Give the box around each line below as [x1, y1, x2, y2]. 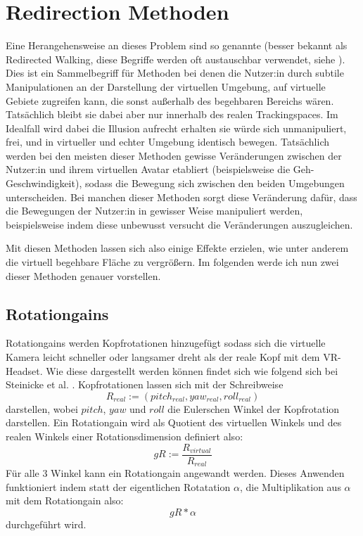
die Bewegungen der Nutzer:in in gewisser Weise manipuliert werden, [6, 203, 303, 218]
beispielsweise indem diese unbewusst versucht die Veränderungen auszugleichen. [6, 217, 353, 231]
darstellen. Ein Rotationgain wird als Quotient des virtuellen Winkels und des [6, 415, 342, 430]
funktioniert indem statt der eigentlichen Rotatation [6, 479, 231, 494]
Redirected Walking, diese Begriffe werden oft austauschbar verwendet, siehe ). [6, 51, 345, 66]
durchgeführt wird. [6, 516, 87, 531]
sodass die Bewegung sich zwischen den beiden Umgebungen [84, 176, 345, 191]
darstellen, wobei [6, 401, 78, 416]
